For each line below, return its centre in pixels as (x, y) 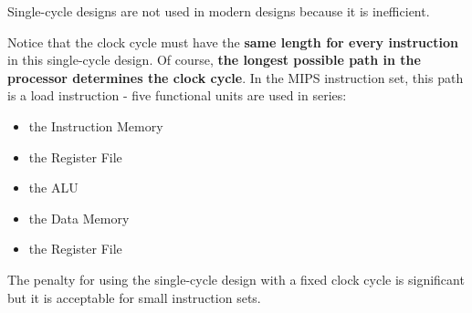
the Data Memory (79, 218)
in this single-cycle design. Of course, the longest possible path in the (214, 60)
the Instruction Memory (96, 125)
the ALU (53, 188)
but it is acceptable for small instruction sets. (134, 297)
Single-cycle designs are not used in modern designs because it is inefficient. (219, 11)
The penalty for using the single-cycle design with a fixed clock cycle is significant (236, 279)
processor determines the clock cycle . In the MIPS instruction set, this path (236, 77)
